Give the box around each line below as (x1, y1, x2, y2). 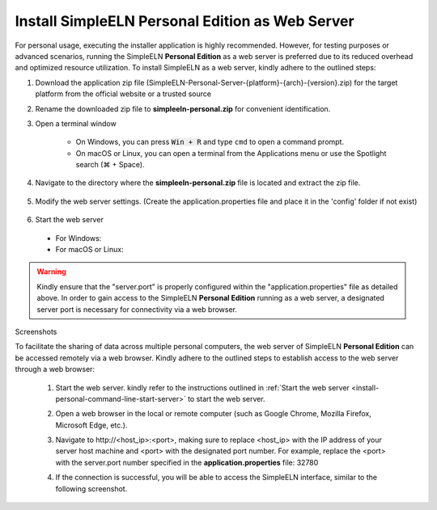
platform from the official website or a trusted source (35, 89, 212, 99)
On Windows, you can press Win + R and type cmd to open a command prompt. (75, 137, 344, 147)
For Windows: (55, 233, 102, 242)
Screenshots (15, 327, 57, 336)
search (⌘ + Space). (75, 160, 145, 170)
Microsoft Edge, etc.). (55, 420, 128, 430)
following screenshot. (55, 483, 128, 493)
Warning (36, 267, 66, 276)
